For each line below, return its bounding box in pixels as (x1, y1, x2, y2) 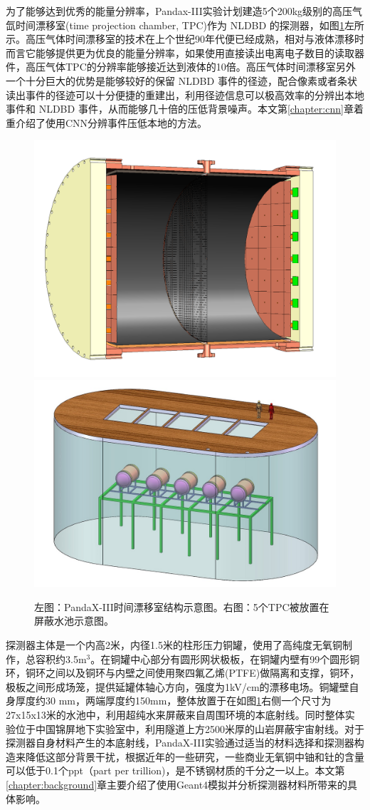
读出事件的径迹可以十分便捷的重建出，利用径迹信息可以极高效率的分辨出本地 (6, 87, 364, 102)
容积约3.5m (35, 651, 87, 666)
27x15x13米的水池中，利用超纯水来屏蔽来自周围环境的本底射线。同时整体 (6, 707, 345, 722)
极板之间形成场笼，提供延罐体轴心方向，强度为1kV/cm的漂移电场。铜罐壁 (6, 679, 349, 694)
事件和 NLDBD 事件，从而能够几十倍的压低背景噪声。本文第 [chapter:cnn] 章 (6, 101, 354, 116)
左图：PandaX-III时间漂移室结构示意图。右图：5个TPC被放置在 (34, 599, 329, 614)
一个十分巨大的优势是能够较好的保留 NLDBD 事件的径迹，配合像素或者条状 (6, 73, 357, 88)
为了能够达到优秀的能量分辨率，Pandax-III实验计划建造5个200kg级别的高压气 (6, 4, 363, 18)
